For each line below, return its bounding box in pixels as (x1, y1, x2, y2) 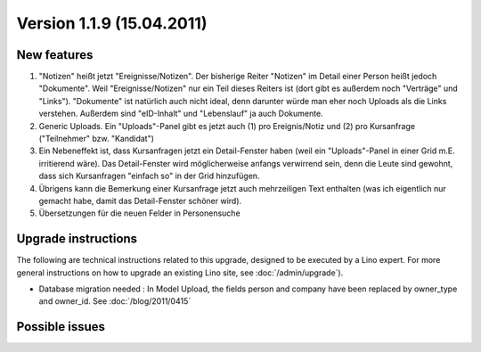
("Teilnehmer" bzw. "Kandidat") (38, 134, 155, 144)
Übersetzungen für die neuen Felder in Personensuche (38, 208, 240, 218)
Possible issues (16, 319, 106, 334)
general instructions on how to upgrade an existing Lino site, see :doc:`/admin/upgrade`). (16, 267, 344, 278)
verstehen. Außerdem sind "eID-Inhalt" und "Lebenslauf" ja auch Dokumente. (38, 108, 324, 119)
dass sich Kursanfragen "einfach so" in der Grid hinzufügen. (38, 170, 260, 182)
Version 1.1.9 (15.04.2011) (16, 13, 208, 33)
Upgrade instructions (16, 232, 138, 247)
